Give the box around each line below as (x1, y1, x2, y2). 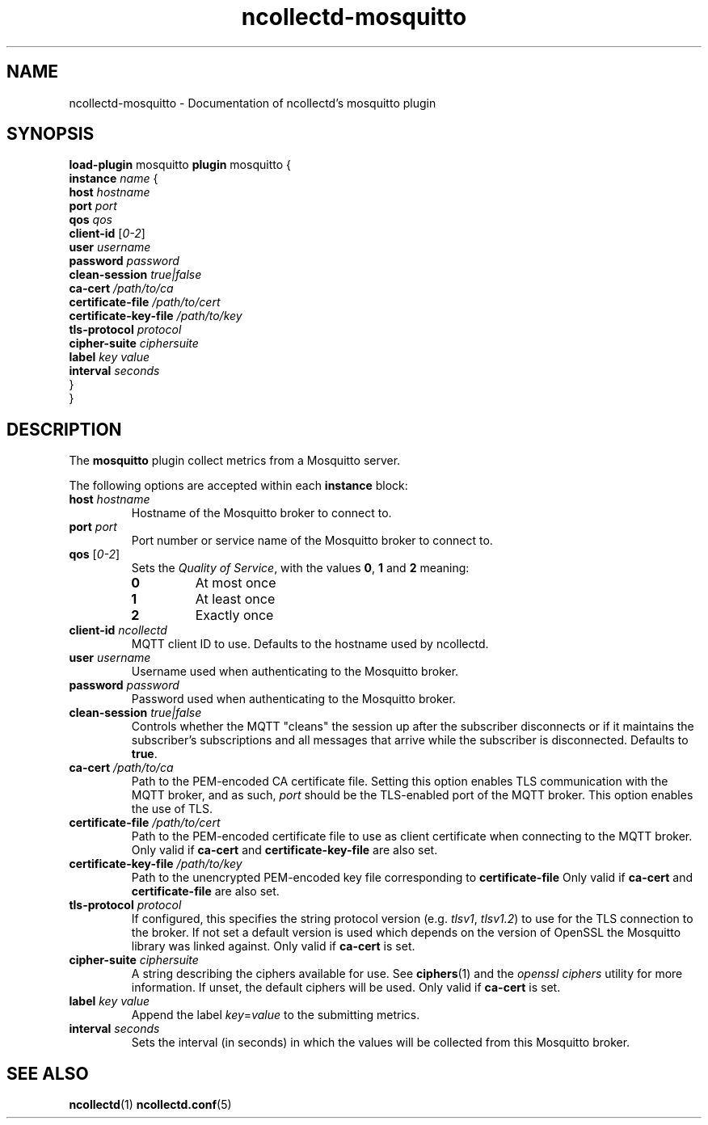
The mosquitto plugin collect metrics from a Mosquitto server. (69, 453, 401, 468)
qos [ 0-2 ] (69, 547, 120, 562)
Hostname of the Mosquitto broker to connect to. (131, 506, 392, 520)
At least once (195, 591, 276, 608)
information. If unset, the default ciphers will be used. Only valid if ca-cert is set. (131, 980, 561, 995)
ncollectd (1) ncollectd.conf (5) (69, 1098, 232, 1112)
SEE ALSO (6, 1063, 89, 1084)
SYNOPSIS (6, 124, 95, 145)
